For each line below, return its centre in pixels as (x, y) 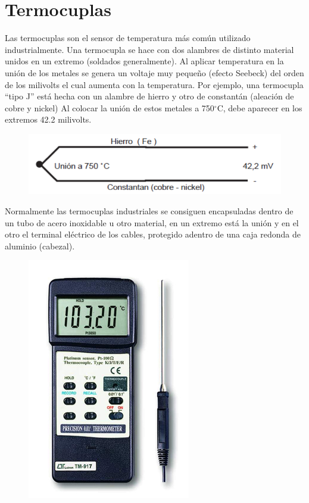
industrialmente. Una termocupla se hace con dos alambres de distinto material (149, 49)
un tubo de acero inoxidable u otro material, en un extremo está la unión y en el (152, 222)
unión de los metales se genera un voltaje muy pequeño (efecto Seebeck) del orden (154, 72)
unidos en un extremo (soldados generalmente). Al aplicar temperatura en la (144, 61)
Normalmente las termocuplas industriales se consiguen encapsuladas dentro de (149, 210)
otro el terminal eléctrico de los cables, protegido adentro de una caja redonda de (153, 234)
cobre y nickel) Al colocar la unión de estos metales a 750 (110, 107)
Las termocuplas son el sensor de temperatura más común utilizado (128, 38)
